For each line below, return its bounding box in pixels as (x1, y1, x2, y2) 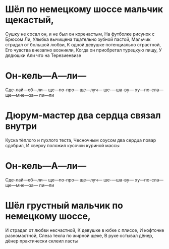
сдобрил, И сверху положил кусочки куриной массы (5, 142, 120, 148)
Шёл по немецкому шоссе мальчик (5, 4, 163, 15)
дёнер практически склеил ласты (5, 238, 78, 244)
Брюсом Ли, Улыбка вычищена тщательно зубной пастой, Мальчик (5, 36, 151, 42)
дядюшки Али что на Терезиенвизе (5, 52, 82, 58)
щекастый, (5, 14, 54, 26)
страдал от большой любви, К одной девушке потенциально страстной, (5, 41, 161, 47)
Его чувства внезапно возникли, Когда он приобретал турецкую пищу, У (5, 47, 162, 53)
